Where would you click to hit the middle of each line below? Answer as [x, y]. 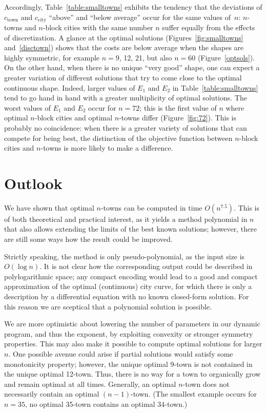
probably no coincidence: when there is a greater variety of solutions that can [126, 127]
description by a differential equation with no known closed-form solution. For [127, 296]
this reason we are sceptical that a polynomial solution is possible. [108, 306]
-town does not [206, 384]
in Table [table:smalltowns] [215, 87]
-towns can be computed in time [151, 207]
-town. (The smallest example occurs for [194, 394]
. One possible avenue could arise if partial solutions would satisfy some [121, 354]
